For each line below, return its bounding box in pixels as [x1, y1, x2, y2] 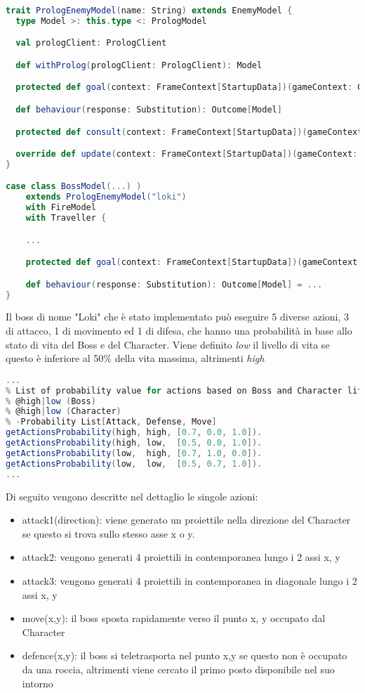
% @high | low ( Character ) [6, 406, 121, 417]
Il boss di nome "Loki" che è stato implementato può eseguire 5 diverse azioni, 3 [6, 309, 350, 324]
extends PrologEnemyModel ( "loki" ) [25, 192, 187, 202]
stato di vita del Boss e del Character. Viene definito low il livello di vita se [6, 337, 330, 351]
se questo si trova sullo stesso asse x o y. [22, 526, 195, 540]
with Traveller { [25, 213, 107, 224]
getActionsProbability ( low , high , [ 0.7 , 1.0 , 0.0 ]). [6, 448, 263, 458]
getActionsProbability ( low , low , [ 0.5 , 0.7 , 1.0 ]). [6, 458, 263, 469]
